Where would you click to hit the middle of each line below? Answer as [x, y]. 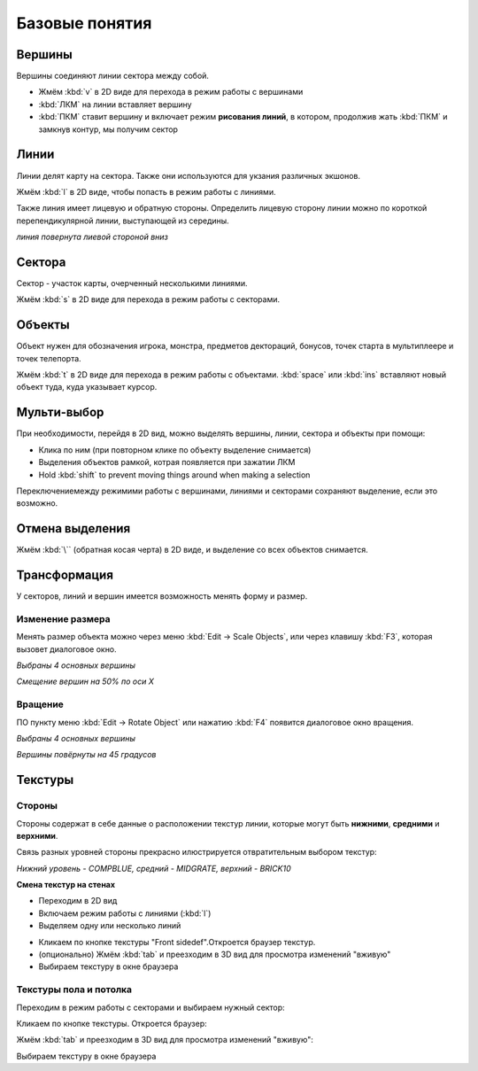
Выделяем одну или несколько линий [110, 926]
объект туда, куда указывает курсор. [87, 387]
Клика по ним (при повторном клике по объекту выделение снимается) [175, 450]
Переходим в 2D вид [78, 901]
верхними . [37, 835]
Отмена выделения [73, 528]
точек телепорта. [49, 358]
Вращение [40, 704]
